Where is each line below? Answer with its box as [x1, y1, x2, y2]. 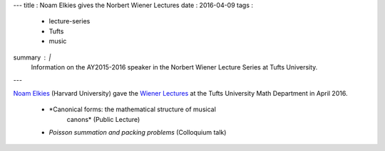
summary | [13, 53, 51, 62]
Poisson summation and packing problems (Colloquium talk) [48, 128, 227, 136]
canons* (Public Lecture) [66, 115, 140, 123]
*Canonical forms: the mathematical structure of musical [48, 105, 217, 113]
